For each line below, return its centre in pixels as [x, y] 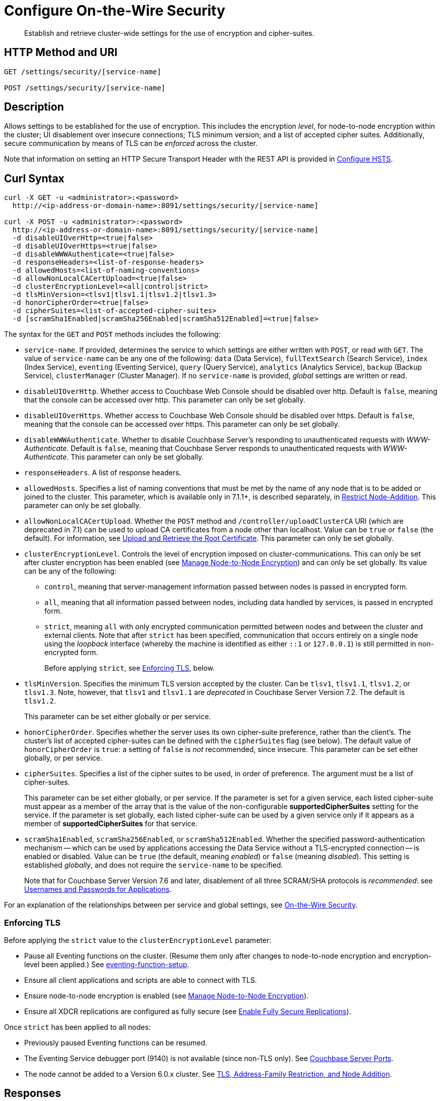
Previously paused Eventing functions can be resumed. [116, 1043]
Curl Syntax [34, 178]
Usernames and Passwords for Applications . [98, 889]
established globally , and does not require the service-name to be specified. [154, 865]
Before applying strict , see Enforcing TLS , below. [130, 668]
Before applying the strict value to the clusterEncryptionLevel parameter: [138, 940]
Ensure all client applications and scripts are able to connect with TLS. [141, 980]
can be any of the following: [70, 571]
